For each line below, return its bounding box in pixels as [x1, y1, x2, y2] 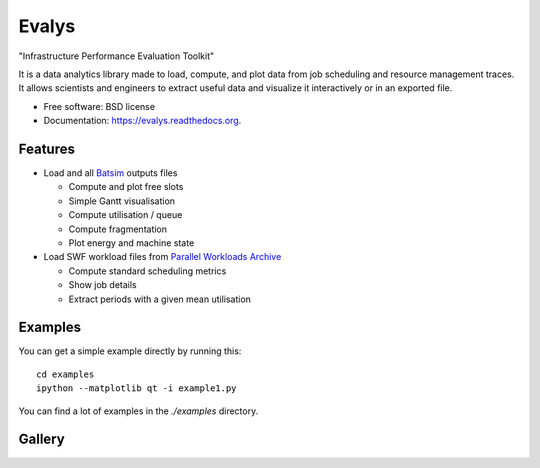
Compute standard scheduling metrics [68, 265, 227, 277]
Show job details [68, 279, 137, 291]
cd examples [36, 368, 95, 380]
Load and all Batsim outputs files [43, 167, 178, 179]
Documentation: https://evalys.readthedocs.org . [43, 115, 242, 127]
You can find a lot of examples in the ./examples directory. [18, 405, 259, 417]
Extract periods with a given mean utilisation [68, 293, 252, 305]
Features [18, 140, 75, 157]
